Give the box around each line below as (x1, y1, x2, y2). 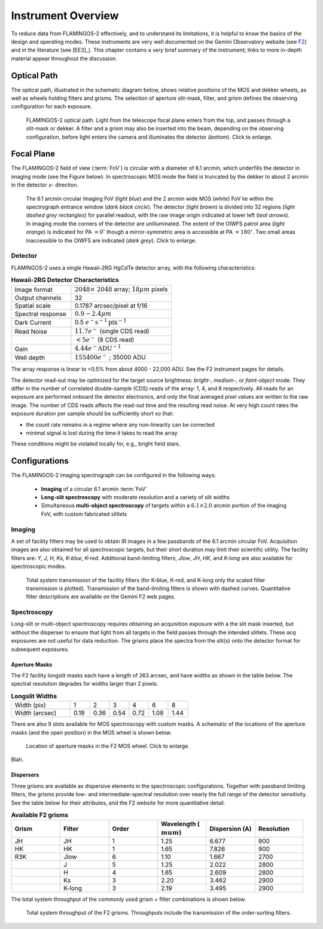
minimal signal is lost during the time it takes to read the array (26, 429, 178, 436)
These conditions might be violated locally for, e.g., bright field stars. (11, 440, 181, 448)
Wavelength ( (160, 820, 200, 828)
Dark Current (14, 319, 52, 327)
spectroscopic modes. (11, 563, 66, 570)
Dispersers (11, 771, 39, 778)
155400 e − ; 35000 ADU (75, 352, 146, 361)
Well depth (14, 353, 45, 362)
